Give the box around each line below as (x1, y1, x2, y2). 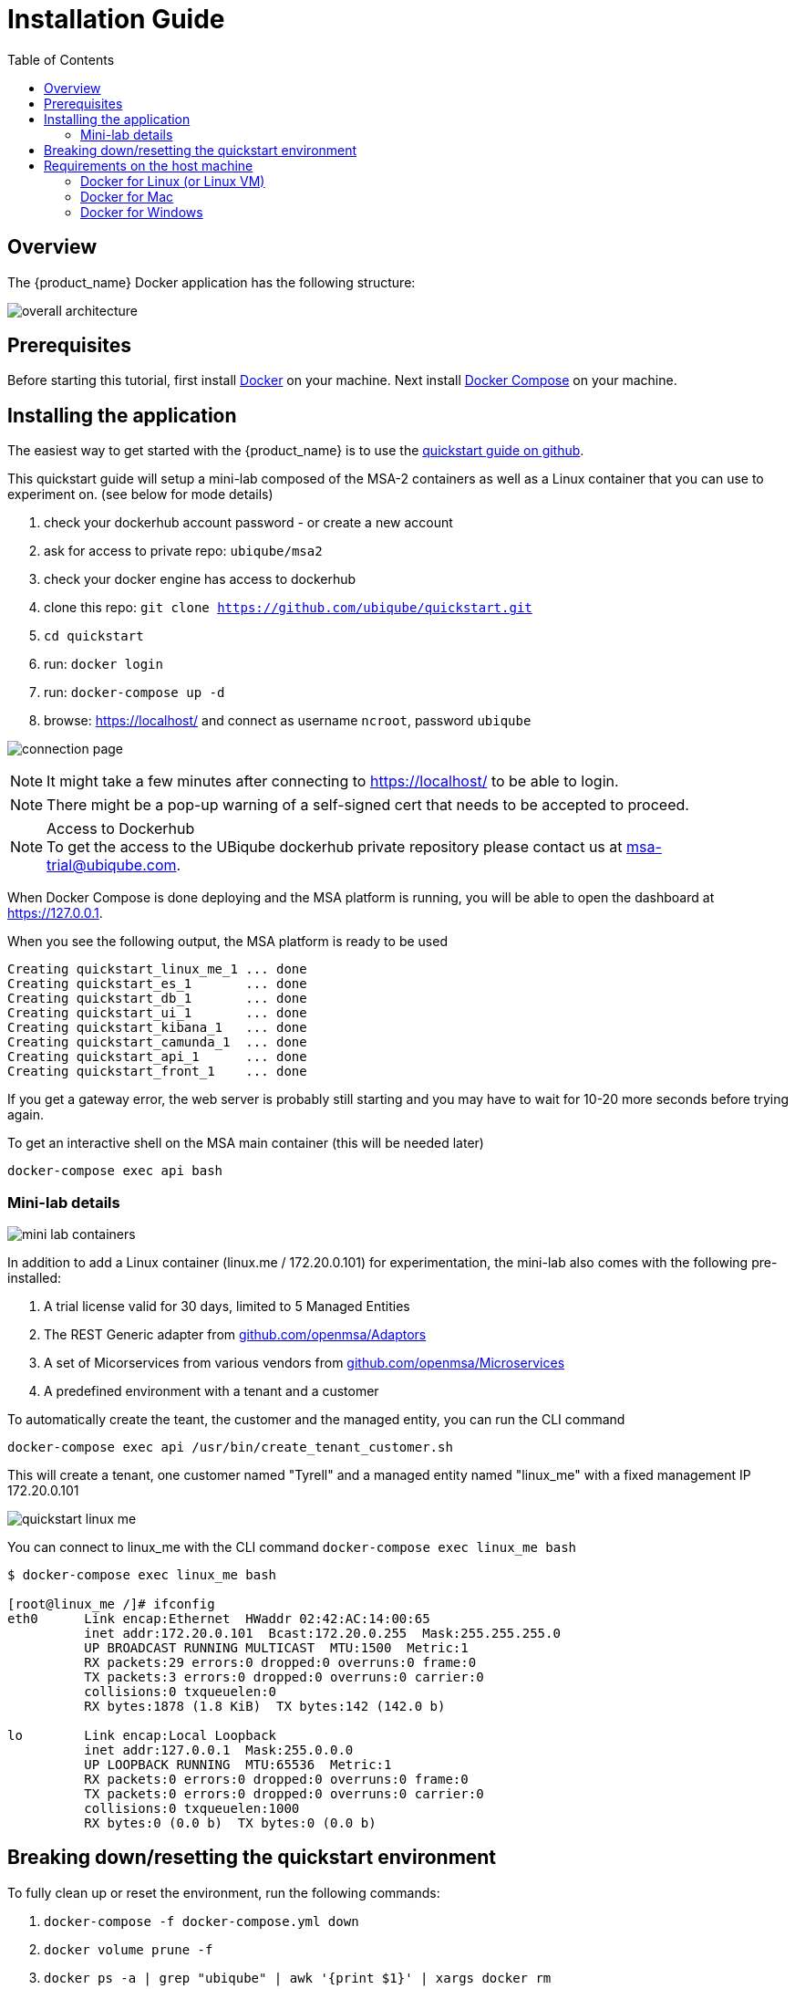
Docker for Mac (80, 188, 174, 204)
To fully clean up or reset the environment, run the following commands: (7, 1884, 440, 1900)
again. (7, 1107, 45, 1123)
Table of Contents (7, 51, 115, 68)
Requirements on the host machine (44, 157, 253, 173)
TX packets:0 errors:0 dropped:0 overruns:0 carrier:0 (84, 1786, 484, 1802)
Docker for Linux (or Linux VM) (80, 172, 265, 189)
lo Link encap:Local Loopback (7, 1728, 277, 1744)
